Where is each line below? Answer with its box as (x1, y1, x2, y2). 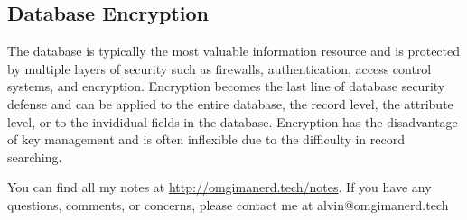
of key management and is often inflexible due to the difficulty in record (7, 130, 405, 149)
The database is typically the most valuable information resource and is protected (7, 41, 461, 60)
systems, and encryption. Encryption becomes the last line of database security (7, 77, 445, 96)
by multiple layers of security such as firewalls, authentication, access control (7, 59, 432, 78)
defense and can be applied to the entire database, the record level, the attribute (7, 94, 453, 113)
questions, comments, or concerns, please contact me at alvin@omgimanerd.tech (7, 195, 449, 214)
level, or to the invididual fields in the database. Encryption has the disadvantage (7, 112, 458, 131)
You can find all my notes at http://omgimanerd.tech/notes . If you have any (7, 178, 432, 197)
